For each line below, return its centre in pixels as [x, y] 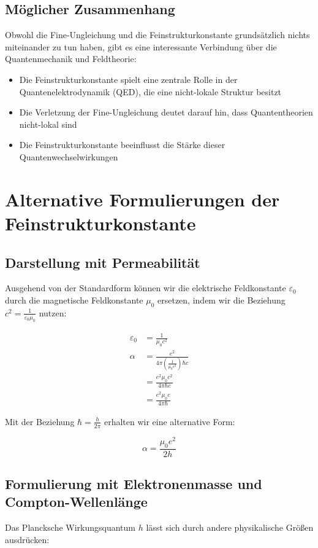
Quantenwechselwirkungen [69, 156]
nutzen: [53, 312]
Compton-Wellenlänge [76, 502]
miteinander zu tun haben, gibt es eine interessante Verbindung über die [141, 46]
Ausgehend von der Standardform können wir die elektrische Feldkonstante [146, 288]
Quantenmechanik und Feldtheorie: [71, 59]
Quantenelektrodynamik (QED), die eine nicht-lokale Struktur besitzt [150, 91]
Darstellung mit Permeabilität [103, 262]
